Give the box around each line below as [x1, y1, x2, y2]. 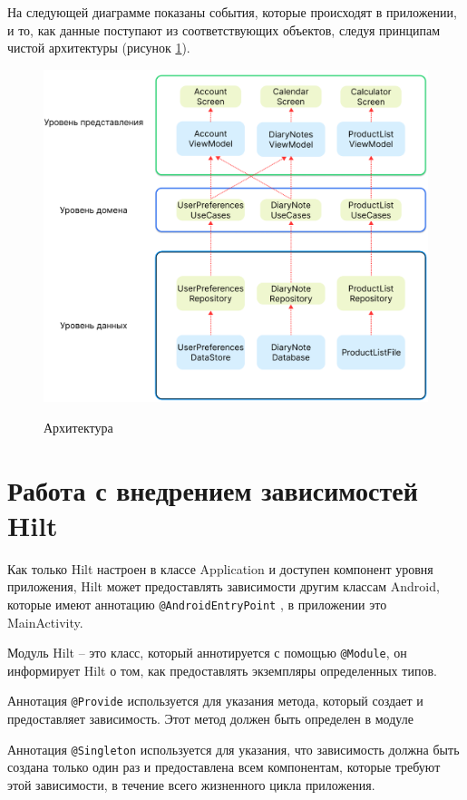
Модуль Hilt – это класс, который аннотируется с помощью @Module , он [7, 643, 407, 662]
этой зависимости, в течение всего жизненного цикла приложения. [7, 775, 375, 794]
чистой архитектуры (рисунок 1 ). [7, 38, 190, 57]
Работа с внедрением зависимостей [7, 471, 418, 508]
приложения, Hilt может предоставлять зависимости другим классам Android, [7, 577, 440, 596]
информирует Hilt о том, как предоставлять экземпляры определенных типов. [7, 660, 437, 679]
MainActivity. [7, 612, 83, 631]
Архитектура [44, 417, 113, 436]
